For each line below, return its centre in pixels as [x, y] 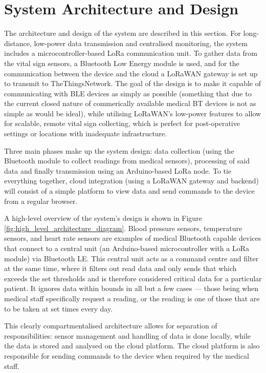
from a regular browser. [41, 201]
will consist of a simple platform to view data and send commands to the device [129, 191]
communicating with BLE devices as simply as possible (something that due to [128, 93]
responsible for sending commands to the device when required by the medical [127, 355]
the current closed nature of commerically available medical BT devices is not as [130, 103]
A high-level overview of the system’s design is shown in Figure [103, 218]
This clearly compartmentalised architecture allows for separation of [111, 326]
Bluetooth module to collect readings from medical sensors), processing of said [127, 161]
